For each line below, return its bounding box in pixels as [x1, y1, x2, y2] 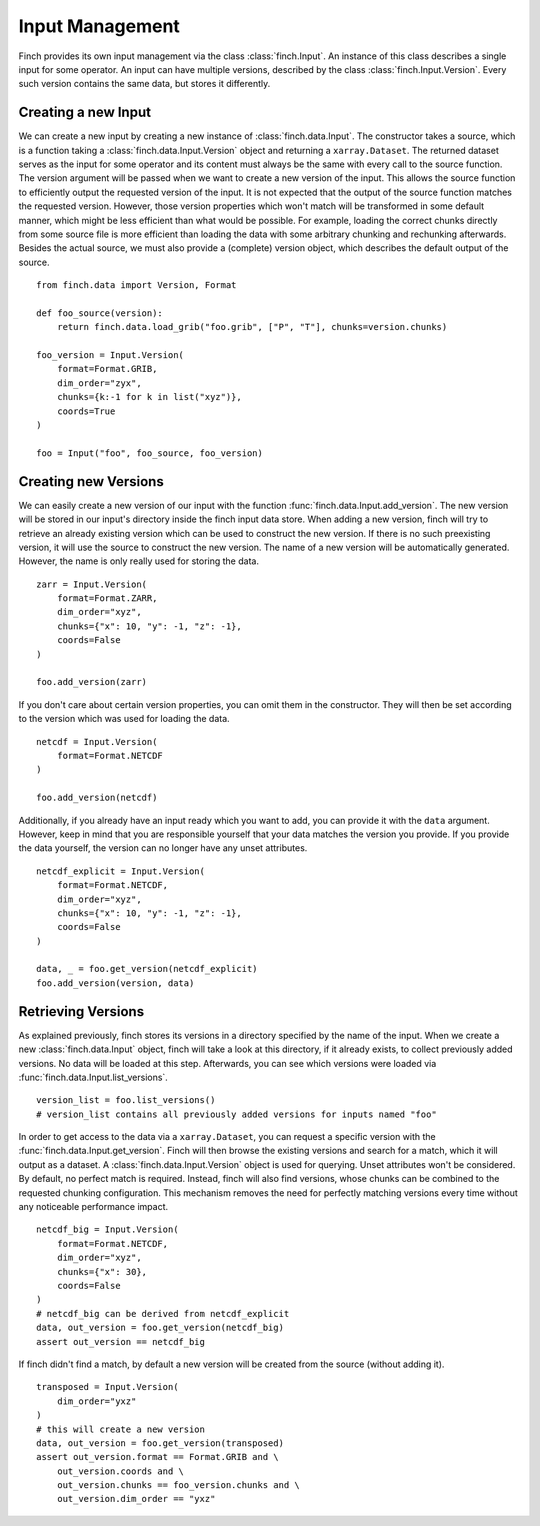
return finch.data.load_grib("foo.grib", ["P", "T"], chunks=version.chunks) [56, 321, 448, 333]
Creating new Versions [18, 473, 164, 490]
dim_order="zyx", [56, 377, 142, 389]
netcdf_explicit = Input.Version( [36, 865, 205, 877]
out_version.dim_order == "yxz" [56, 1493, 216, 1505]
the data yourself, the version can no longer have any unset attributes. [18, 842, 308, 854]
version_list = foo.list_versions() [36, 1095, 216, 1106]
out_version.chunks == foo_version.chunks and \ [56, 1480, 300, 1491]
